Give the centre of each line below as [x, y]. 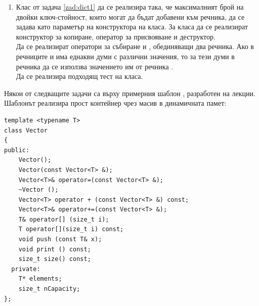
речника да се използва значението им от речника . [95, 66]
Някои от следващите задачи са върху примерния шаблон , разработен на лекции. [130, 93]
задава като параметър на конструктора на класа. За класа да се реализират [132, 27]
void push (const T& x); [60, 239]
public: [17, 150]
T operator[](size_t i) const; [71, 229]
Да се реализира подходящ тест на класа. [79, 76]
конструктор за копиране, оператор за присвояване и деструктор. [116, 36]
